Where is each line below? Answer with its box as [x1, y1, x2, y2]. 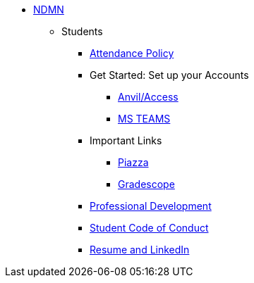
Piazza [118, 156, 149, 168]
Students [61, 25, 103, 37]
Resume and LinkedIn [90, 244, 190, 256]
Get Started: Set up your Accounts [90, 69, 249, 81]
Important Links [90, 134, 162, 146]
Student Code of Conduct [90, 222, 209, 234]
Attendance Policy [90, 47, 174, 59]
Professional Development [90, 200, 212, 212]
